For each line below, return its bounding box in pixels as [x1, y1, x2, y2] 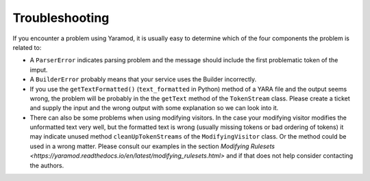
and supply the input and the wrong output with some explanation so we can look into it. [29, 104, 279, 112]
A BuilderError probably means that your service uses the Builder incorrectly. [29, 75, 257, 83]
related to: [12, 43, 42, 51]
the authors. [29, 161, 64, 169]
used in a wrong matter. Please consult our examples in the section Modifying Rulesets [29, 142, 275, 150]
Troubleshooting [12, 10, 110, 25]
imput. [29, 66, 48, 74]
